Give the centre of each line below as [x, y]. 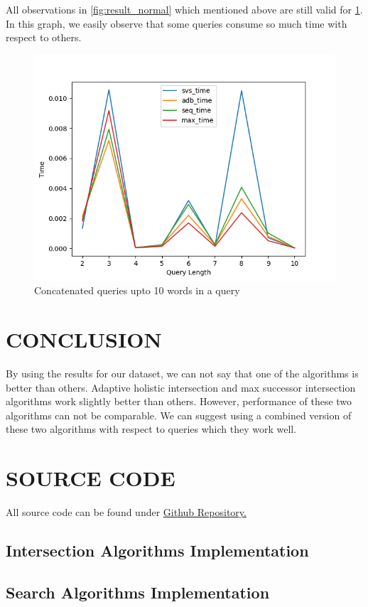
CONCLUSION [84, 339]
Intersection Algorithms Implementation [157, 550]
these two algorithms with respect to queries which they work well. [151, 429]
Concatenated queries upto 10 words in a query [137, 290]
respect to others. [44, 37]
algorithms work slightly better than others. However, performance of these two [179, 401]
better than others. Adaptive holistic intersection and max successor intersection [181, 387]
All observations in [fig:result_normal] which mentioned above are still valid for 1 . [184, 9]
